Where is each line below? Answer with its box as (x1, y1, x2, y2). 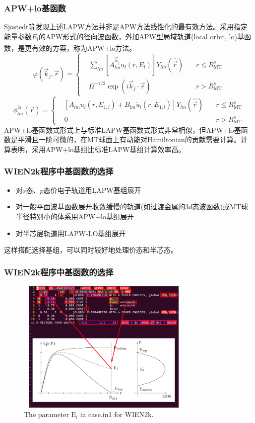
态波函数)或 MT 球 (192, 201, 248, 212)
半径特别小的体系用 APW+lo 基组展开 (15, 211, 134, 221)
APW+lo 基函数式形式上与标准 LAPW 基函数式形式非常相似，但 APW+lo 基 (4, 124, 241, 135)
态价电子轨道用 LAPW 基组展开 (43, 184, 141, 195)
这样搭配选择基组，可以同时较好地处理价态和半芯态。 (4, 245, 178, 255)
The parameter (24, 409, 69, 420)
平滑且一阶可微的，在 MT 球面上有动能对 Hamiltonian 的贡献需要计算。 (17, 134, 241, 145)
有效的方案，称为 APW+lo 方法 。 (31, 43, 136, 53)
